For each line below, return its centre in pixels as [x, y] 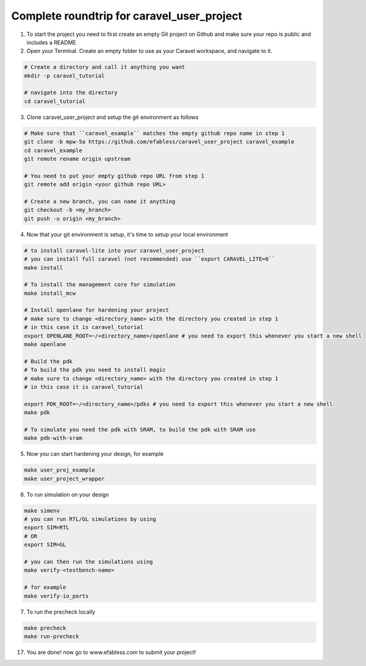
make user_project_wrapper [64, 479]
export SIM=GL [45, 545]
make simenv [42, 511]
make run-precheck [52, 636]
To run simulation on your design [68, 494]
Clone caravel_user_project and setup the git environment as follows [113, 117]
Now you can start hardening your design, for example [95, 454]
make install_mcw [50, 293]
